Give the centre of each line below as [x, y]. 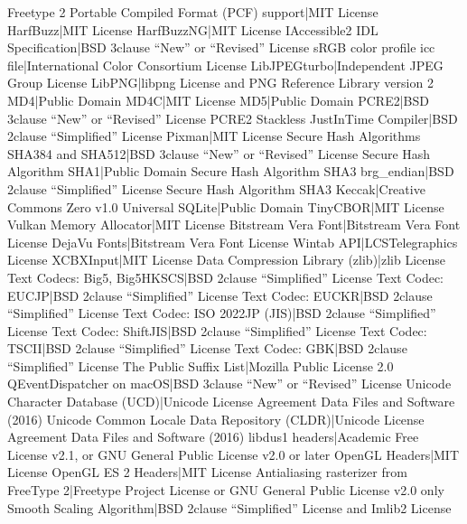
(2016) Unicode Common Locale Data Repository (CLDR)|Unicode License [216, 419]
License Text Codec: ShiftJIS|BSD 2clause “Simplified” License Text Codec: [217, 330]
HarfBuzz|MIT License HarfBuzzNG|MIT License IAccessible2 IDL [193, 29]
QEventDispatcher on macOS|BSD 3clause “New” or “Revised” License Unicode [229, 384]
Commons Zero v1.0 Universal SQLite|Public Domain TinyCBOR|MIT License [226, 206]
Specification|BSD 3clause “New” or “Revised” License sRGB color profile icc [221, 47]
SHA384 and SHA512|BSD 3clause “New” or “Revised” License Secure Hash [219, 153]
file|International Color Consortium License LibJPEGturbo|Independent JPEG [225, 65]
